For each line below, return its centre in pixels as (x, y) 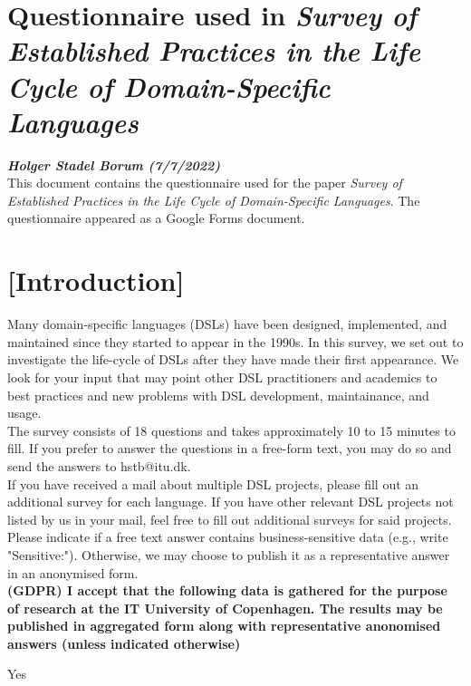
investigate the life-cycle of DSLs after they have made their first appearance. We (233, 359)
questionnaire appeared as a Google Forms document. (156, 218)
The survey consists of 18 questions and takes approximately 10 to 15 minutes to (231, 430)
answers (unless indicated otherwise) (124, 643)
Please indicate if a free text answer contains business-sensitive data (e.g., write (228, 537)
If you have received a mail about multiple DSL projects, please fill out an (213, 483)
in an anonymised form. (73, 572)
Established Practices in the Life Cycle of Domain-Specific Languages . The (214, 200)
